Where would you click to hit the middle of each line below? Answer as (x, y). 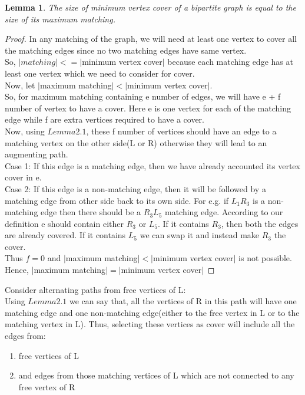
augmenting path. (37, 154)
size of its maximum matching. (60, 19)
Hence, (17, 270)
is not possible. (265, 258)
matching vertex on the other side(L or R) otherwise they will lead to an (136, 142)
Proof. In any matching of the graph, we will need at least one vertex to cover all (151, 39)
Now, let (20, 85)
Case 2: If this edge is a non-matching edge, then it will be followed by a (135, 188)
